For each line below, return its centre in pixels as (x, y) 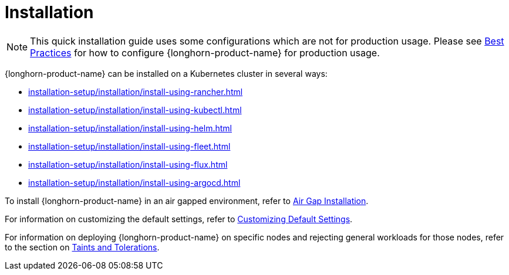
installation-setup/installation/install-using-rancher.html (136, 91)
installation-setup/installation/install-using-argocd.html (134, 182)
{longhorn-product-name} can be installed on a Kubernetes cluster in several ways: (166, 73)
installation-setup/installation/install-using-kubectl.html (135, 110)
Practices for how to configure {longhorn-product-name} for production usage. (205, 52)
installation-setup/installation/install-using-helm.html (130, 128)
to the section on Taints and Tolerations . (82, 247)
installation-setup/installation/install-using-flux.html (128, 164)
